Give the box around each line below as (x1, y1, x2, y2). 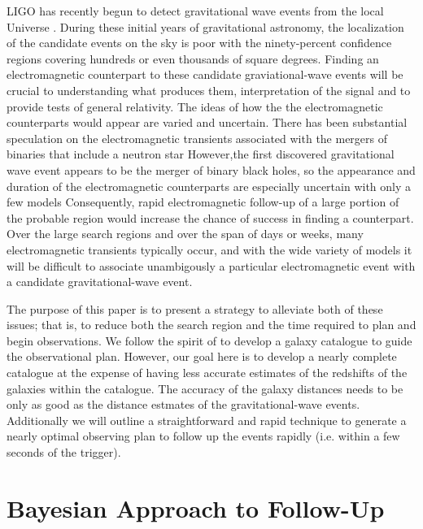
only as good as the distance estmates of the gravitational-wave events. (7, 396, 360, 413)
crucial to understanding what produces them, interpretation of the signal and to (7, 81, 411, 98)
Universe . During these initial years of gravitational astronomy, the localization (7, 18, 404, 35)
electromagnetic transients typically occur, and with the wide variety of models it (7, 241, 412, 258)
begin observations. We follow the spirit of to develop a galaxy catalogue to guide (7, 332, 412, 349)
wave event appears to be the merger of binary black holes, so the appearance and (7, 161, 416, 178)
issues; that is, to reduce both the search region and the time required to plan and (7, 316, 416, 333)
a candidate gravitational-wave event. (7, 273, 193, 290)
